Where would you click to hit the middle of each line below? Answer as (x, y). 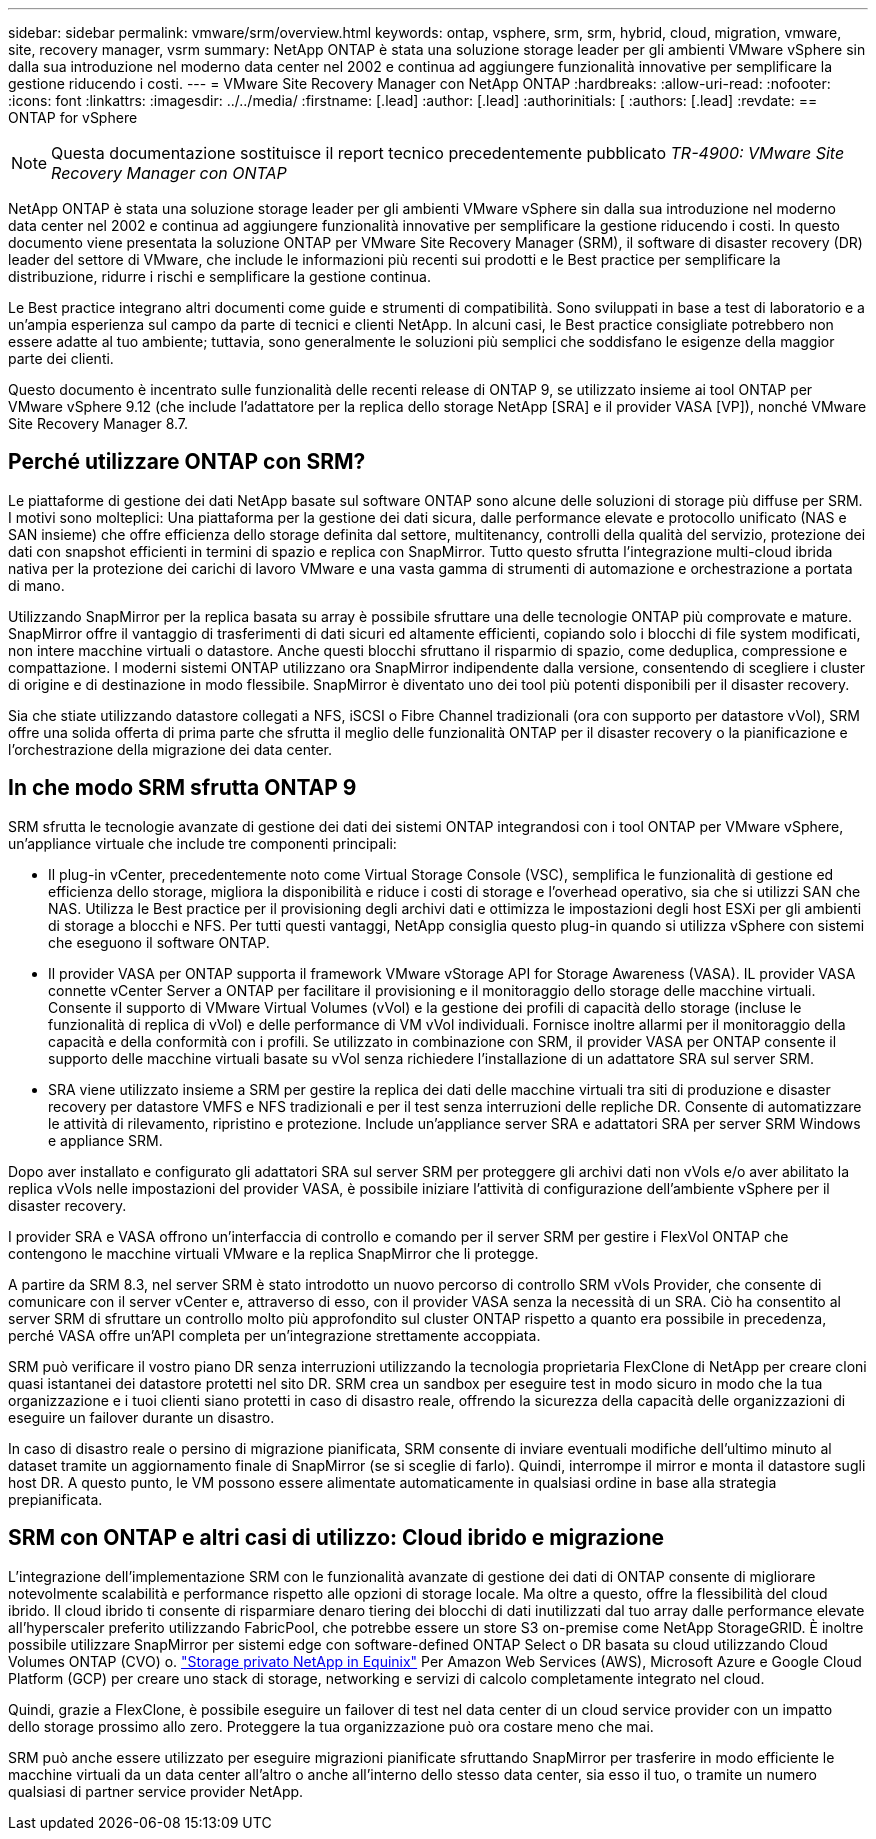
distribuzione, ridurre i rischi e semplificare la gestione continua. (220, 276)
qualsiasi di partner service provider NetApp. (156, 1791)
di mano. (36, 585)
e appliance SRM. (105, 1140)
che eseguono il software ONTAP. (159, 942)
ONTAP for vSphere (73, 117)
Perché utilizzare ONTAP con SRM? (187, 462)
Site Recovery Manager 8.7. (98, 423)
